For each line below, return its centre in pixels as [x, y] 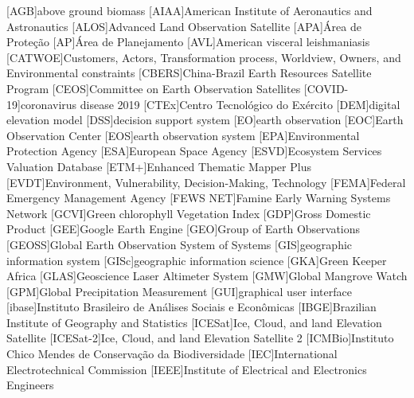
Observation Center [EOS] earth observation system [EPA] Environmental [183, 135]
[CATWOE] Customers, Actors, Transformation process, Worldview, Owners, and [204, 57]
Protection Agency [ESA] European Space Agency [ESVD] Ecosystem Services [194, 151]
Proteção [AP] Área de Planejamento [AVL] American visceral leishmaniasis [188, 42]
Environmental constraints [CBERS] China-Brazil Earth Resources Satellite [189, 73]
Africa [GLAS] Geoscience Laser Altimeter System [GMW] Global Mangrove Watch [207, 276]
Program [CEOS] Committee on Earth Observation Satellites [154, 88]
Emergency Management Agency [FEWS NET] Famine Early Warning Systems [199, 198]
